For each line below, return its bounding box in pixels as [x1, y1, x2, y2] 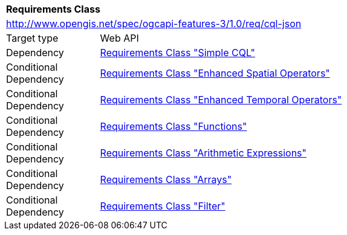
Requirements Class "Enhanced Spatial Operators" [100, 67, 330, 79]
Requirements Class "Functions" [100, 120, 247, 132]
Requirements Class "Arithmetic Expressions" [100, 147, 306, 159]
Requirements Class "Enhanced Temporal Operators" [100, 94, 342, 106]
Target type [6, 32, 59, 44]
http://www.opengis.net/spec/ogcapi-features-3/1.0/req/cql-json [6, 18, 302, 30]
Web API [100, 32, 139, 44]
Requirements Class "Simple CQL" [100, 47, 256, 59]
